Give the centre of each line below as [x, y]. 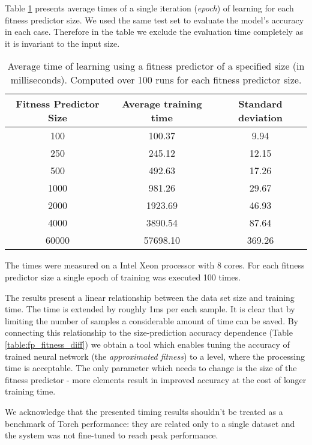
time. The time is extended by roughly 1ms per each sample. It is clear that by [150, 309]
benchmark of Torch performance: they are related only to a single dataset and [150, 423]
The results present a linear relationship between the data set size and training [150, 297]
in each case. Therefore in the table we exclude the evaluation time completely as [154, 32]
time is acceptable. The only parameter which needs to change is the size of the [151, 368]
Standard [260, 104]
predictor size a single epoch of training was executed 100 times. [123, 277]
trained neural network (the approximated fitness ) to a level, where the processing [155, 356]
